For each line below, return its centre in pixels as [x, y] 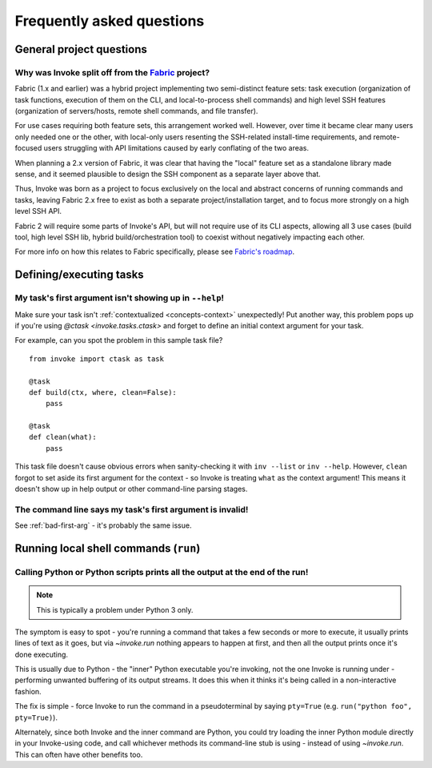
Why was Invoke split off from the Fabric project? [112, 72]
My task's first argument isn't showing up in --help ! [119, 298]
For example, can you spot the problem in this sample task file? [119, 340]
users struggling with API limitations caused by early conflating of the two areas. [176, 148]
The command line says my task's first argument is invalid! [132, 509]
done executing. [41, 654]
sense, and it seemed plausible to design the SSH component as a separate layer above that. [168, 174]
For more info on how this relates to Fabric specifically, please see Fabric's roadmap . [155, 251]
